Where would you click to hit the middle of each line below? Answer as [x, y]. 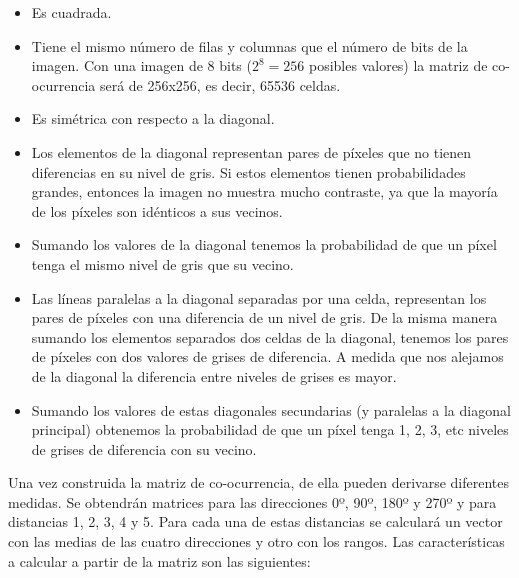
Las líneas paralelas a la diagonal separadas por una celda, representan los [259, 297]
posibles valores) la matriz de [398, 65]
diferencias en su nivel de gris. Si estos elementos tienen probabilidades [248, 171]
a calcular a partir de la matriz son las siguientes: [159, 560]
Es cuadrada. [71, 12]
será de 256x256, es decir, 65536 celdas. [220, 84]
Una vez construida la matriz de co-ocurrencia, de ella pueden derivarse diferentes [258, 482]
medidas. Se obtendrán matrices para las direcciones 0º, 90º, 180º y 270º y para [252, 501]
